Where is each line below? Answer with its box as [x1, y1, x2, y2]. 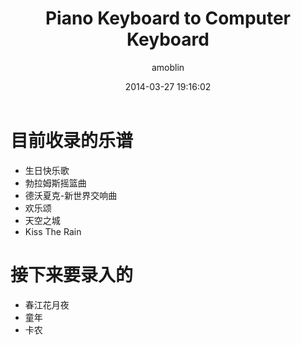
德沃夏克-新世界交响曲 [24, 189, 118, 201]
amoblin [151, 61, 185, 73]
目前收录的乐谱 [10, 129, 134, 152]
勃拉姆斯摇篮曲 [24, 177, 87, 189]
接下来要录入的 [10, 263, 134, 286]
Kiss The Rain [24, 225, 82, 237]
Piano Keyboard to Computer [44, 7, 292, 30]
